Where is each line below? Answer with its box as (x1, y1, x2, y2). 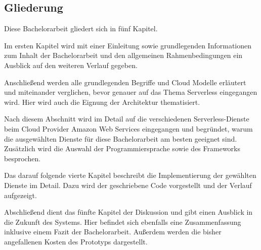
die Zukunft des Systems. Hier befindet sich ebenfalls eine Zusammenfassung (4, 216, 241, 227)
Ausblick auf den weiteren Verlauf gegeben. (4, 59, 138, 70)
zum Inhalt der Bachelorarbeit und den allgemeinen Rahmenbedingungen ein (4, 50, 243, 60)
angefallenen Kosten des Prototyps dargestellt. (4, 236, 148, 246)
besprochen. (4, 153, 41, 163)
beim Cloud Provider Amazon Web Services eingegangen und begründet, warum (4, 123, 253, 134)
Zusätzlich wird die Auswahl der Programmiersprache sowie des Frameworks (4, 143, 241, 154)
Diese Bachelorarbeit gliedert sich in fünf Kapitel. (4, 23, 158, 34)
